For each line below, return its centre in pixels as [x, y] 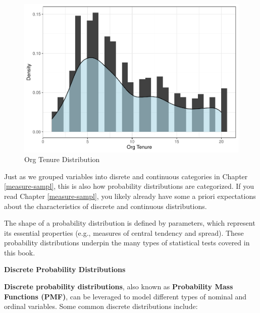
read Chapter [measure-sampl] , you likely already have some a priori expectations [130, 196]
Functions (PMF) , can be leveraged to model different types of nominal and [125, 296]
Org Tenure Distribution [62, 159]
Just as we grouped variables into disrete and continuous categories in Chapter [126, 176]
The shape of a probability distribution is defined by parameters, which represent [130, 223]
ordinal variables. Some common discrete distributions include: [101, 306]
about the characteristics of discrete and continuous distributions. [106, 206]
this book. [20, 252]
